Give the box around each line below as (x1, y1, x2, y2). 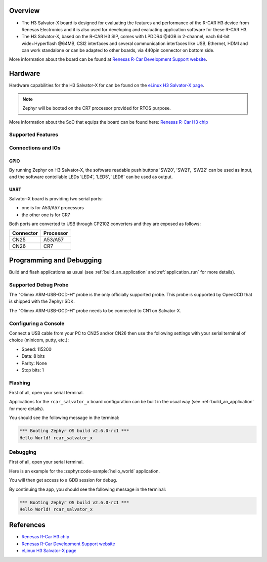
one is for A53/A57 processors (21, 205, 84, 211)
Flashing (9, 379, 31, 386)
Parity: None (21, 360, 47, 366)
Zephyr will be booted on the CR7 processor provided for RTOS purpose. (22, 105, 171, 111)
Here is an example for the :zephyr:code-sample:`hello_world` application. (9, 468, 160, 474)
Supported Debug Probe (9, 281, 69, 288)
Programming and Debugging (9, 256, 102, 264)
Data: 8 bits (21, 353, 45, 359)
